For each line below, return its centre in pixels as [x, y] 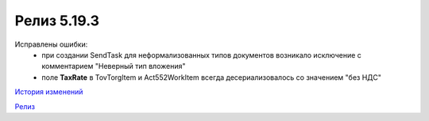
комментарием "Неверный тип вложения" [114, 66]
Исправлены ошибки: [51, 44]
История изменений [49, 92]
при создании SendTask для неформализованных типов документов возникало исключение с [201, 55]
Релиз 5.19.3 [57, 21]
